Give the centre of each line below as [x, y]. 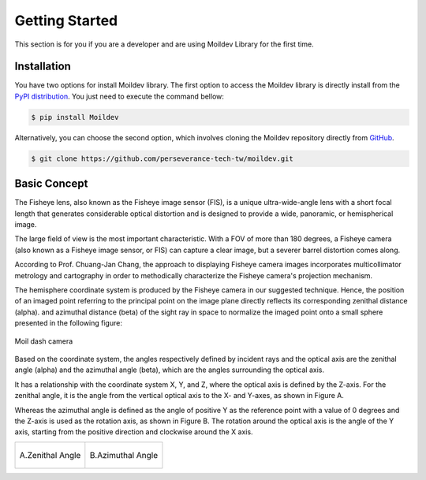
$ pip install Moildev [75, 117]
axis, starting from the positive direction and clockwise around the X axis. [134, 432]
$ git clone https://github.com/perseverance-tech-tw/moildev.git [162, 158]
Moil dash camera [44, 341]
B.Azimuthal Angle [124, 455]
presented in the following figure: [68, 323]
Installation [43, 67]
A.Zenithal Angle [50, 455]
